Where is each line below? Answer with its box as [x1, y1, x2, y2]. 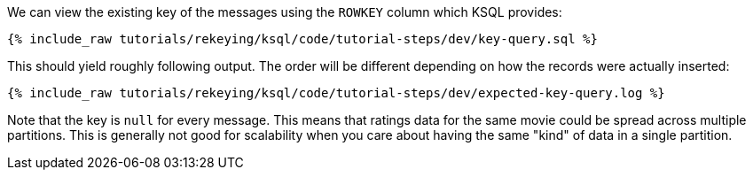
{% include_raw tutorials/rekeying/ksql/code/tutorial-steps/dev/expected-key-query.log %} [7, 86, 665, 100]
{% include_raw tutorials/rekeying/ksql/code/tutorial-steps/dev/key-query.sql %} [7, 32, 598, 46]
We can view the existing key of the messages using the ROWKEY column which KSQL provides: [7, 4, 562, 19]
